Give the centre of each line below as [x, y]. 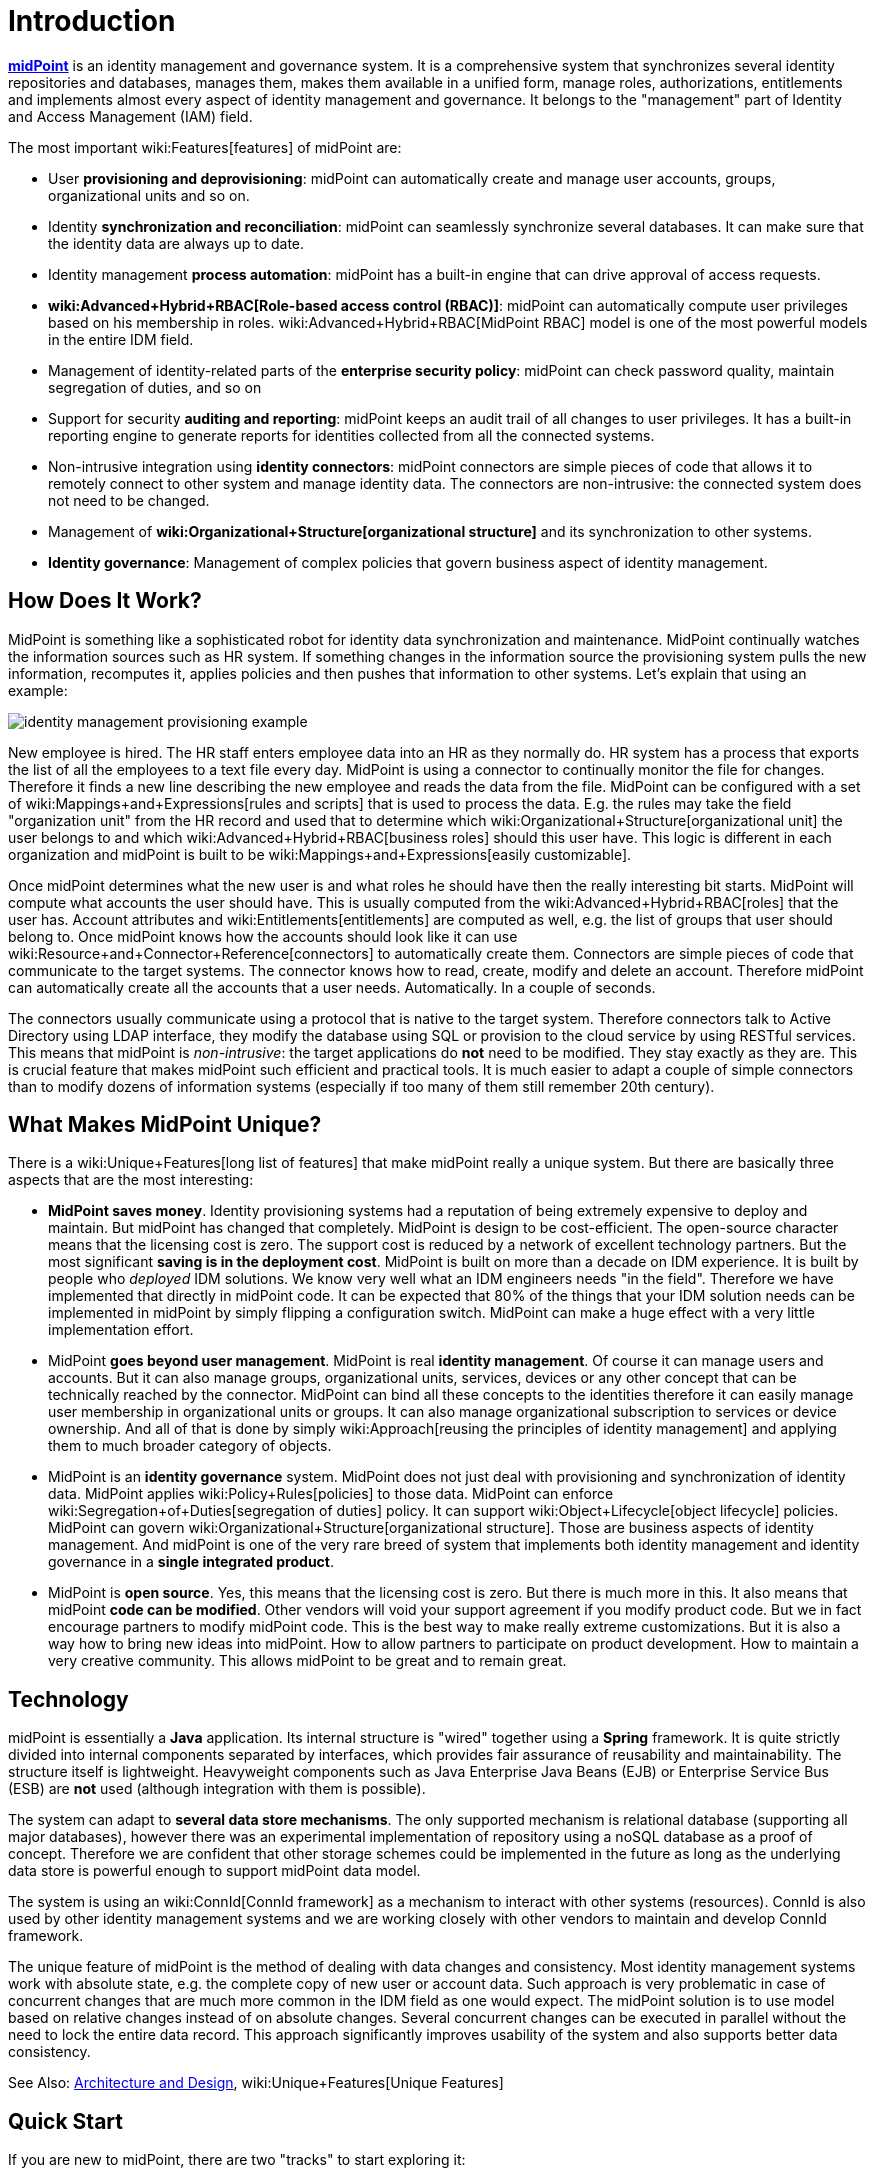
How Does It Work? [105, 601]
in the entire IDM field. [121, 339]
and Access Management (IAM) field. [130, 116]
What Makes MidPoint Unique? [165, 1125]
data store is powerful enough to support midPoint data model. [214, 1871]
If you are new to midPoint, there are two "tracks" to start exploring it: [237, 2160]
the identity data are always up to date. [176, 243]
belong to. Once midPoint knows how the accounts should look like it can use [263, 936]
